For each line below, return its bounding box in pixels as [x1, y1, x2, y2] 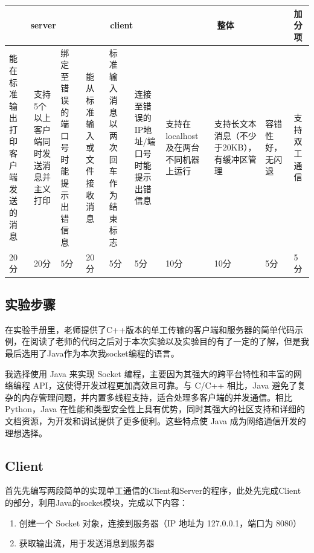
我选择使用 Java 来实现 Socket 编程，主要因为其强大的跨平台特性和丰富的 [5, 367, 293, 380]
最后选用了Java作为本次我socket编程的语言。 [5, 346, 179, 359]
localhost [165, 129, 199, 141]
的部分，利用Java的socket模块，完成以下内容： [5, 496, 188, 508]
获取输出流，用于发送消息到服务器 [19, 537, 155, 549]
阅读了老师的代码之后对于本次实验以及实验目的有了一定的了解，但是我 [30, 335, 309, 348]
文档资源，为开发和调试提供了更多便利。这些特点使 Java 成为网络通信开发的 [5, 414, 306, 427]
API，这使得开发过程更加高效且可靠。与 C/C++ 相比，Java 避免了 [33, 379, 298, 392]
